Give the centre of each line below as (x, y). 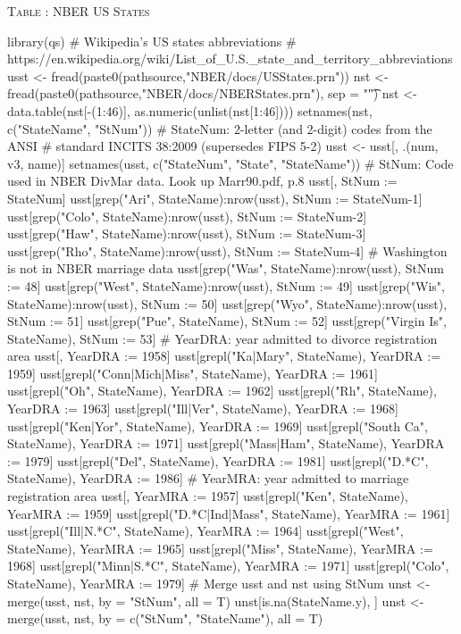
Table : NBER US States (79, 11)
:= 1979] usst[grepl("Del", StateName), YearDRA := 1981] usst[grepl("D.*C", (218, 460)
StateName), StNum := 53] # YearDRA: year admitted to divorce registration (222, 338)
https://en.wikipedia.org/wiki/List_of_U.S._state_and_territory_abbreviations (230, 58)
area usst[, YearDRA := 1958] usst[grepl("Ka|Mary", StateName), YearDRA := (224, 356)
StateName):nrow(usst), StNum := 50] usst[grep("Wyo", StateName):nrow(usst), (227, 303)
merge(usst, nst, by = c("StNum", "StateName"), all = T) (165, 618)
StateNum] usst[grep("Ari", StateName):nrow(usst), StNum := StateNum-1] (215, 198)
